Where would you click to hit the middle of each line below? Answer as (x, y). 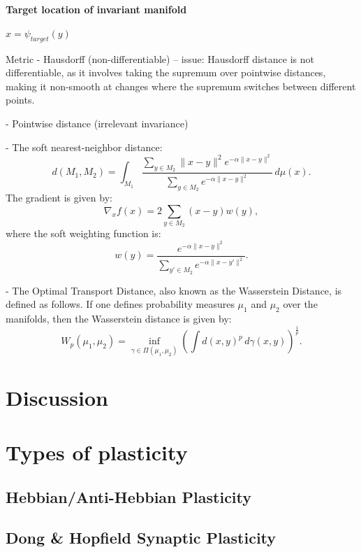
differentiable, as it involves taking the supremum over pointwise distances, (166, 72)
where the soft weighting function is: (83, 233)
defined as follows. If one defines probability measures (120, 304)
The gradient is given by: (59, 198)
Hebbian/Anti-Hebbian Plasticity (129, 496)
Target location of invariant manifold (96, 9)
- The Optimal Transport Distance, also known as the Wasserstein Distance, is (174, 290)
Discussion (57, 397)
